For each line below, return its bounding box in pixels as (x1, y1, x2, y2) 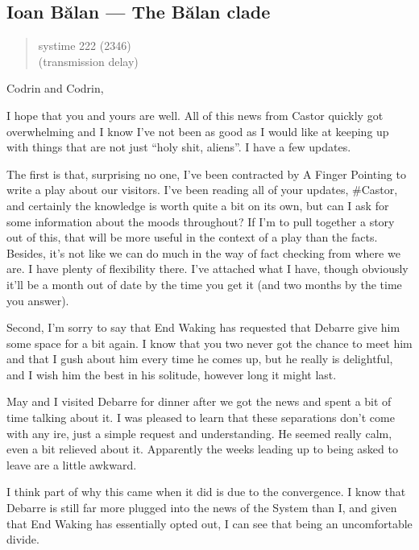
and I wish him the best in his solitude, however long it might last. (6, 366, 337, 383)
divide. (6, 531, 39, 548)
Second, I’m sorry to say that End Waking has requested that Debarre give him (6, 319, 400, 336)
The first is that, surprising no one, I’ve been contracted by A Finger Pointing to (6, 165, 406, 182)
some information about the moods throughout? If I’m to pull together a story (6, 213, 395, 230)
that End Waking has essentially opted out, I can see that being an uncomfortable (6, 515, 413, 531)
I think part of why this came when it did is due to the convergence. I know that (6, 483, 406, 500)
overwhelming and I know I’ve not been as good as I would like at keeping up (6, 122, 389, 139)
